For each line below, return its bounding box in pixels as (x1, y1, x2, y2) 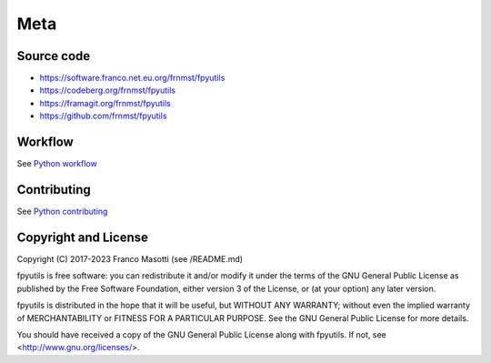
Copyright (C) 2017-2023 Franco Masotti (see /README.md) (16, 253, 244, 264)
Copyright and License (16, 229, 149, 245)
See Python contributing (16, 206, 108, 217)
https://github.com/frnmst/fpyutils (39, 110, 167, 122)
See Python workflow (16, 158, 97, 169)
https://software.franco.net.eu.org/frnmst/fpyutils (39, 73, 225, 84)
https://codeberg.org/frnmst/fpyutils (39, 85, 176, 96)
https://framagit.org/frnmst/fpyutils (39, 97, 172, 108)
